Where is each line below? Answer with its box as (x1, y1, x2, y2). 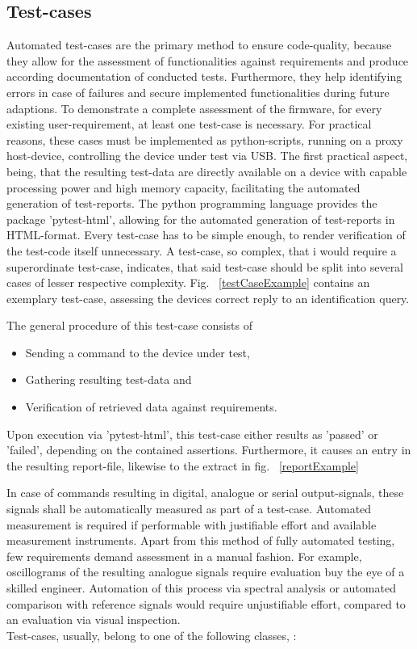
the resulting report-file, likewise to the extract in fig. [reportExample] (6, 457, 359, 474)
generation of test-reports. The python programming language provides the (6, 195, 377, 212)
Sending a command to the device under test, (25, 343, 250, 360)
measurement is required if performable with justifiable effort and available (6, 516, 377, 533)
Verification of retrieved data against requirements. (25, 398, 277, 415)
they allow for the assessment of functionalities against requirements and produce (6, 52, 409, 69)
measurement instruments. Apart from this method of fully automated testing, (6, 532, 395, 549)
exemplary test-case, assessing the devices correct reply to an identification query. (6, 289, 410, 306)
